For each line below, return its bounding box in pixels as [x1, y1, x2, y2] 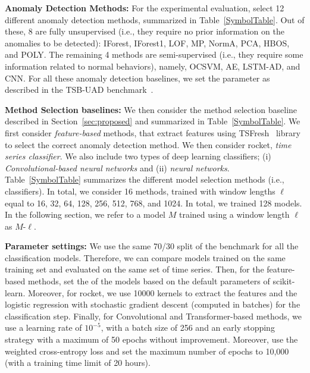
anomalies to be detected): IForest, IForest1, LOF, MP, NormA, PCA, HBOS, [5, 36, 290, 49]
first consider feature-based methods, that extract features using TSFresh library [5, 126, 300, 139]
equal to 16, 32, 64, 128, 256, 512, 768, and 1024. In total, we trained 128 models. [5, 196, 302, 209]
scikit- [273, 275, 295, 287]
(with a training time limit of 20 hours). [5, 356, 151, 369]
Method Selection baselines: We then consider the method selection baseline [5, 103, 298, 115]
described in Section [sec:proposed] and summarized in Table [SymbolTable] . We [5, 115, 300, 127]
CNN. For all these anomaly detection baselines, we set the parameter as [5, 71, 270, 84]
